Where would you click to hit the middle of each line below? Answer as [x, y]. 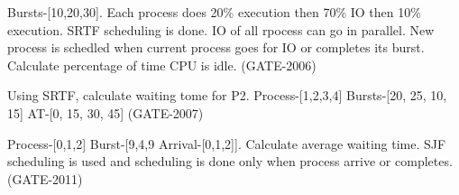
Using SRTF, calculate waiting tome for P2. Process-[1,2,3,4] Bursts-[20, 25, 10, [227, 95]
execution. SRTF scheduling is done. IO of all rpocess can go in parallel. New [221, 29]
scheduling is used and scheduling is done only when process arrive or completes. [230, 161]
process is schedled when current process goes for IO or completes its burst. [216, 47]
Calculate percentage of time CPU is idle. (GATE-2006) [162, 65]
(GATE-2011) [45, 178]
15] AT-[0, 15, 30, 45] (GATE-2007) [106, 112]
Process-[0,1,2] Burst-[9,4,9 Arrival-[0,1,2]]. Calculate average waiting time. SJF [227, 143]
